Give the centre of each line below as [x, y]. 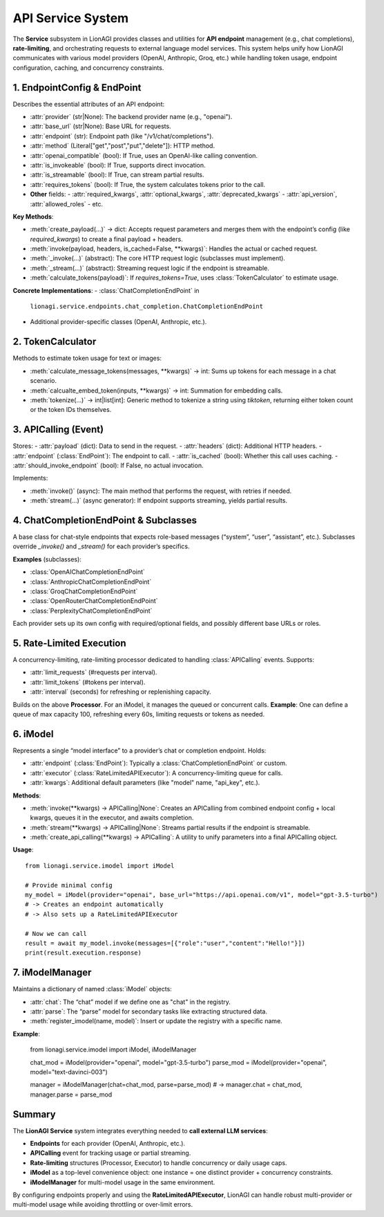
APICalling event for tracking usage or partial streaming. [111, 1153]
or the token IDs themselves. [71, 410]
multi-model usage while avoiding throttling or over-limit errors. [103, 1205]
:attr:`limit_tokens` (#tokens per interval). [88, 682]
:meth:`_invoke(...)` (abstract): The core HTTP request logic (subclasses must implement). [158, 258]
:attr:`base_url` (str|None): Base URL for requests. [101, 126]
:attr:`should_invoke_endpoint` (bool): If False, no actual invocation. [108, 465]
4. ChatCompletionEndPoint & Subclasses [105, 520]
